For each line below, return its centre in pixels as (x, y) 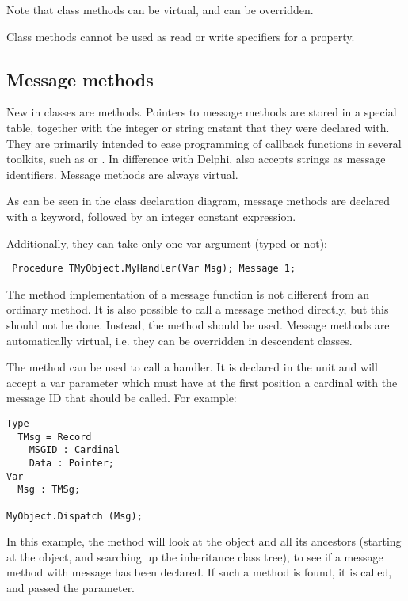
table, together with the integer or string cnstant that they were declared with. (198, 127)
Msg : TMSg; (49, 490)
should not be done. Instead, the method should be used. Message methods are (198, 324)
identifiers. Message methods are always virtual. (122, 174)
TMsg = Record (55, 437)
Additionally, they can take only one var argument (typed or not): (167, 243)
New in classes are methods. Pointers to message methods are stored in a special (202, 112)
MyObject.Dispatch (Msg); (74, 516)
